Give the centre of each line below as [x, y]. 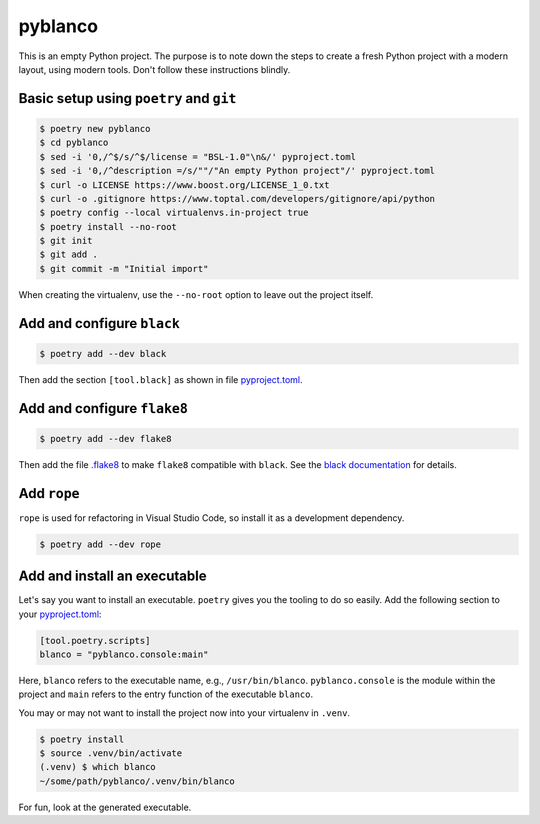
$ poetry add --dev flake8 [105, 438]
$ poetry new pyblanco [95, 128]
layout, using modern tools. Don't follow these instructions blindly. [154, 69]
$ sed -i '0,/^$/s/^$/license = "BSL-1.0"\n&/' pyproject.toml [198, 156]
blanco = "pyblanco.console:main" [124, 654]
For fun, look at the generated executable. [105, 807]
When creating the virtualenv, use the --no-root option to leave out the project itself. [196, 294]
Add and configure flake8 [103, 408]
